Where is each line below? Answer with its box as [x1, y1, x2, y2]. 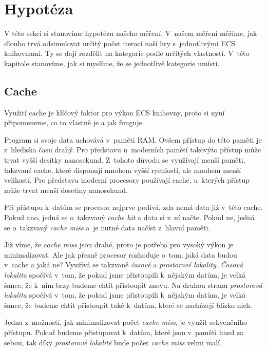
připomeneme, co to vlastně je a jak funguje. [4, 117, 144, 128]
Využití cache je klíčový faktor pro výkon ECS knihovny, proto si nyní [4, 107, 225, 118]
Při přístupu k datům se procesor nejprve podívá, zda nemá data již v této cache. [4, 202, 263, 212]
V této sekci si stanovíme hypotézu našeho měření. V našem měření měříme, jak [4, 28, 257, 38]
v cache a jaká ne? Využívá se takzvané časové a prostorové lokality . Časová [4, 259, 243, 270]
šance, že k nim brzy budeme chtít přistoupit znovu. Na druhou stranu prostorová [4, 279, 262, 290]
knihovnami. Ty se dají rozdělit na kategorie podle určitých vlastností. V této [4, 48, 250, 59]
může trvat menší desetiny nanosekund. [4, 184, 128, 195]
